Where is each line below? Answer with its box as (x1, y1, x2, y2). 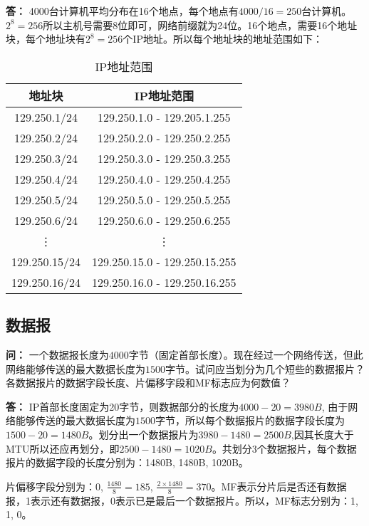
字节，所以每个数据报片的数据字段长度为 (155, 413, 345, 428)
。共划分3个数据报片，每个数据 (212, 441, 357, 456)
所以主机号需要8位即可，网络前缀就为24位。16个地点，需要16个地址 (43, 17, 358, 32)
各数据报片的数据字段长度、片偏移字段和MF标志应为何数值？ (6, 375, 291, 390)
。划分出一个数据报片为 (88, 426, 199, 441)
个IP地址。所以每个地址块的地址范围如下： (123, 31, 323, 46)
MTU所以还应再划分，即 (6, 441, 120, 456)
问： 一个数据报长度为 (6, 347, 109, 362)
